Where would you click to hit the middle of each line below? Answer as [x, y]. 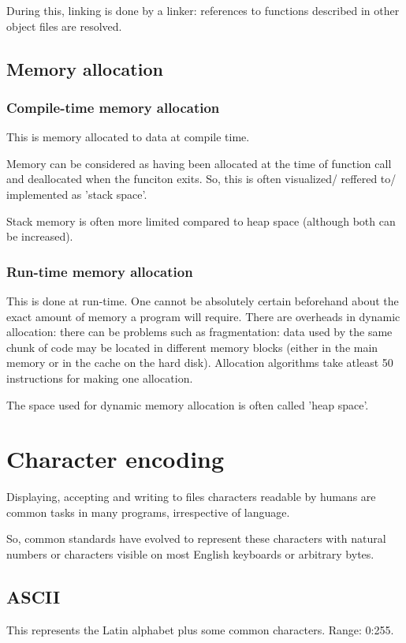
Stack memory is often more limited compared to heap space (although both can [201, 221]
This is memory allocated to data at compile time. [128, 137]
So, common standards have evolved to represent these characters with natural [196, 538]
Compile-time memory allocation [113, 107]
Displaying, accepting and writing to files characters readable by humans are [191, 497]
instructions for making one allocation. [100, 378]
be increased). [40, 236]
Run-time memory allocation [100, 271]
